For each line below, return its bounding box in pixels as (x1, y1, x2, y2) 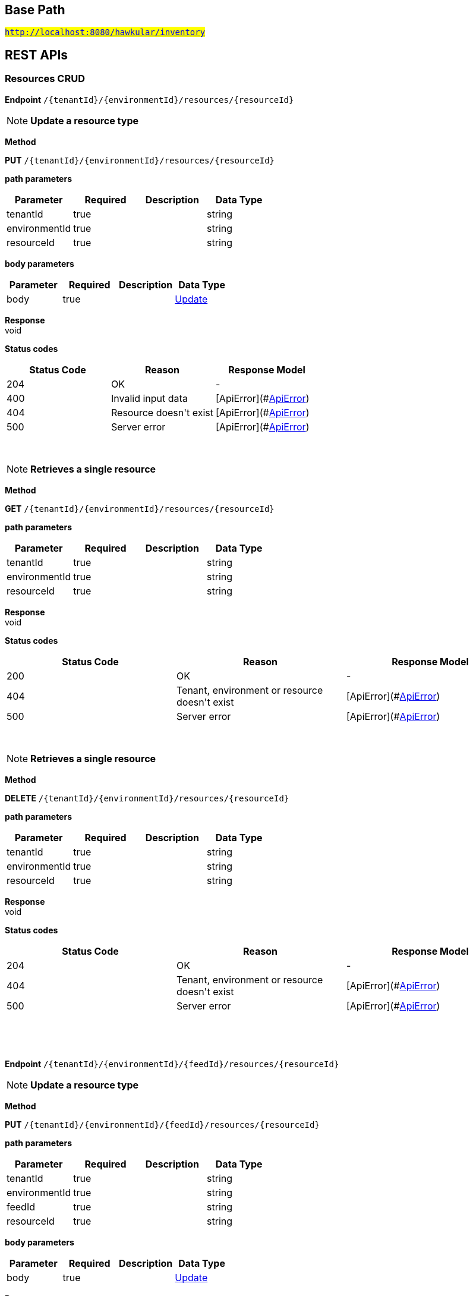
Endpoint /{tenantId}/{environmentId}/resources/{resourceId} (5, 94, 294, 105)
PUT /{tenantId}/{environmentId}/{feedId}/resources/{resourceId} (5, 1119, 320, 1130)
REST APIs (5, 47, 68, 62)
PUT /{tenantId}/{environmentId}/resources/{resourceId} (5, 155, 275, 165)
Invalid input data (111, 392, 188, 404)
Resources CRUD (5, 73, 85, 85)
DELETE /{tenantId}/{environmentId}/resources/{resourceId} (5, 792, 289, 803)
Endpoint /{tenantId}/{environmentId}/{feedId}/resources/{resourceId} (5, 1058, 339, 1069)
